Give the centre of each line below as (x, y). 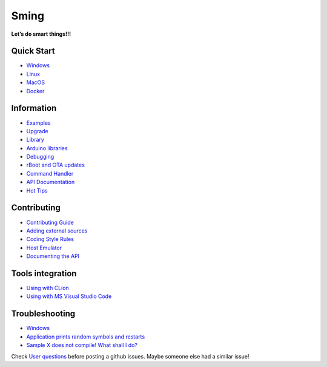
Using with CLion (48, 288)
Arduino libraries (47, 148)
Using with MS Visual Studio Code (69, 296)
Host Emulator (44, 248)
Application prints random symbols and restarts (86, 337)
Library (35, 140)
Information (34, 108)
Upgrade (37, 131)
